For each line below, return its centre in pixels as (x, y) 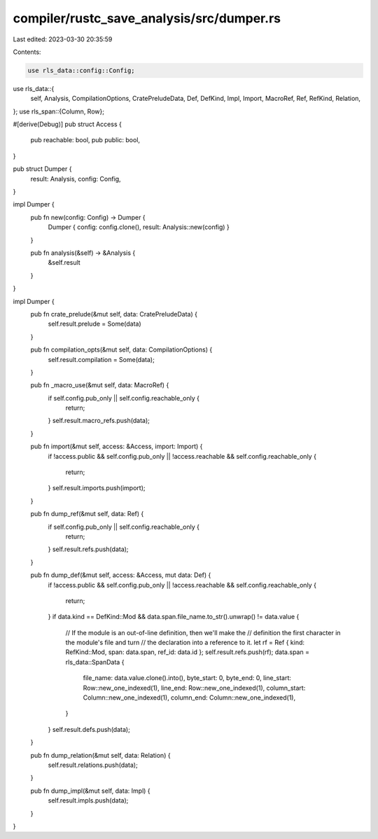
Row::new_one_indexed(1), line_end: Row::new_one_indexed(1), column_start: (194, 688)
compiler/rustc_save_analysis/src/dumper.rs (147, 18)
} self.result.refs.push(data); (88, 549)
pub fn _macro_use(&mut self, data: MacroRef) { (100, 385)
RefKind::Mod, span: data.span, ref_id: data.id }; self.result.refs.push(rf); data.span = (187, 652)
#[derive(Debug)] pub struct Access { (67, 124)
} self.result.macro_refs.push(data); (99, 421)
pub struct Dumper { (42, 169)
